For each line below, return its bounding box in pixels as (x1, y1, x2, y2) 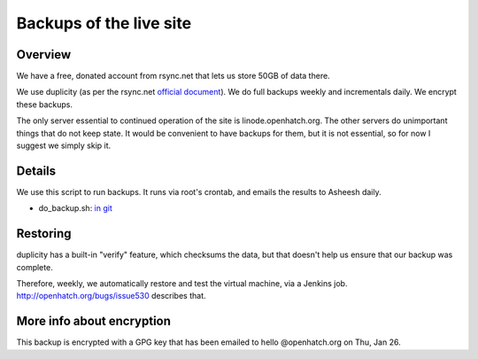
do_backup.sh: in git (38, 203, 112, 214)
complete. (16, 261, 53, 272)
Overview (16, 47, 72, 62)
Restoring (16, 226, 72, 241)
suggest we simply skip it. (16, 140, 112, 151)
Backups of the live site (16, 13, 192, 33)
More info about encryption (16, 314, 172, 329)
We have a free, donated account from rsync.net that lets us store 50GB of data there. (16, 71, 331, 82)
